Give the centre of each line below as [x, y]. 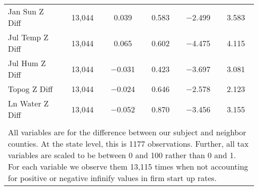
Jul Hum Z [27, 63]
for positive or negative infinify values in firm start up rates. [112, 178]
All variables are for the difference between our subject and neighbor [127, 132]
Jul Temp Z [28, 37]
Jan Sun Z [26, 11]
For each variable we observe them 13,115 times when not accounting [128, 166]
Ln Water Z [29, 103]
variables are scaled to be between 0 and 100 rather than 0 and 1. [122, 155]
